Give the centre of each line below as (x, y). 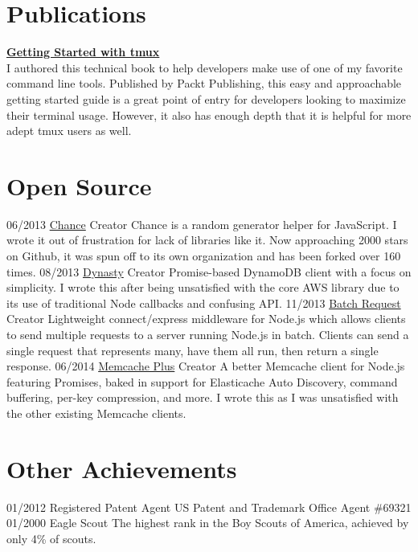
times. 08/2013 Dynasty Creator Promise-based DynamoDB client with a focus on (209, 271)
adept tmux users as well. (69, 131)
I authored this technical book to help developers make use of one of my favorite (205, 67)
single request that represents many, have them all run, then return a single (193, 350)
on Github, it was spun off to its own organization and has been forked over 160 (204, 256)
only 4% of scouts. (51, 538)
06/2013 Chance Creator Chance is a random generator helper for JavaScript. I (202, 224)
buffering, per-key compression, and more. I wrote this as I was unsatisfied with (203, 397)
